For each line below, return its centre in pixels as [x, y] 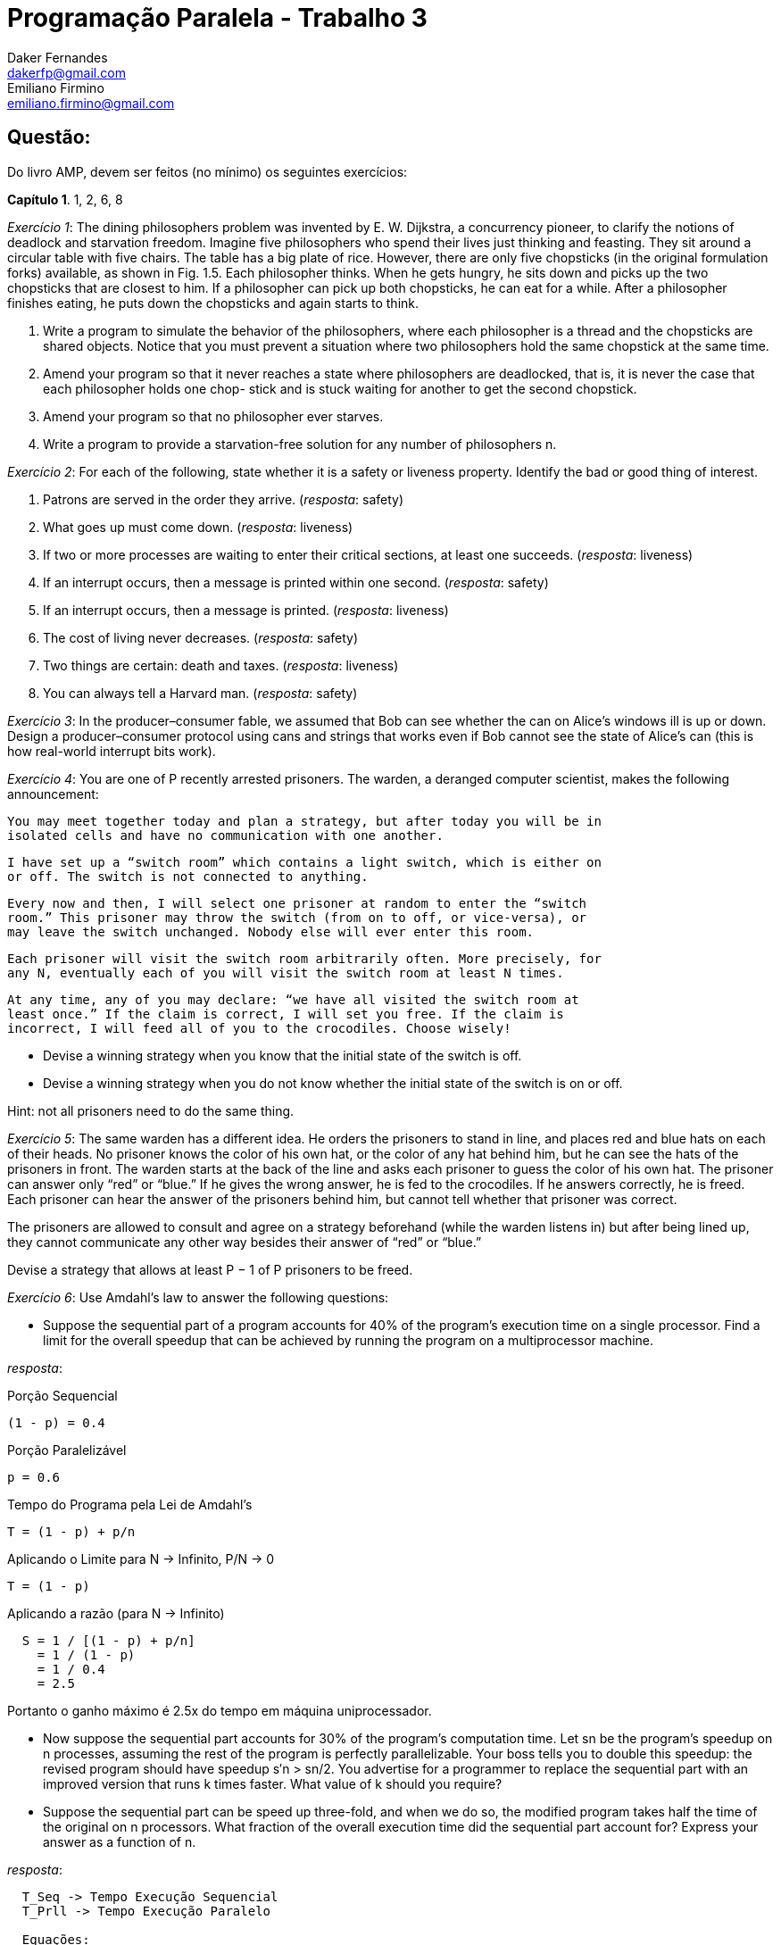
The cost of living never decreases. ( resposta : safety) [201, 637]
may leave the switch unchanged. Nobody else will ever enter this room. [271, 931]
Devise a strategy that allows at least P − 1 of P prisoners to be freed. [210, 1269]
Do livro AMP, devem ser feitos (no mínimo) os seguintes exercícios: [208, 171]
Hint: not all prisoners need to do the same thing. [151, 1110]
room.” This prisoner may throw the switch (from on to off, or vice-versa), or [297, 917]
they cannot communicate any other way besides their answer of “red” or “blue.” [245, 1242]
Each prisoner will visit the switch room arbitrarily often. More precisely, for [304, 958]
